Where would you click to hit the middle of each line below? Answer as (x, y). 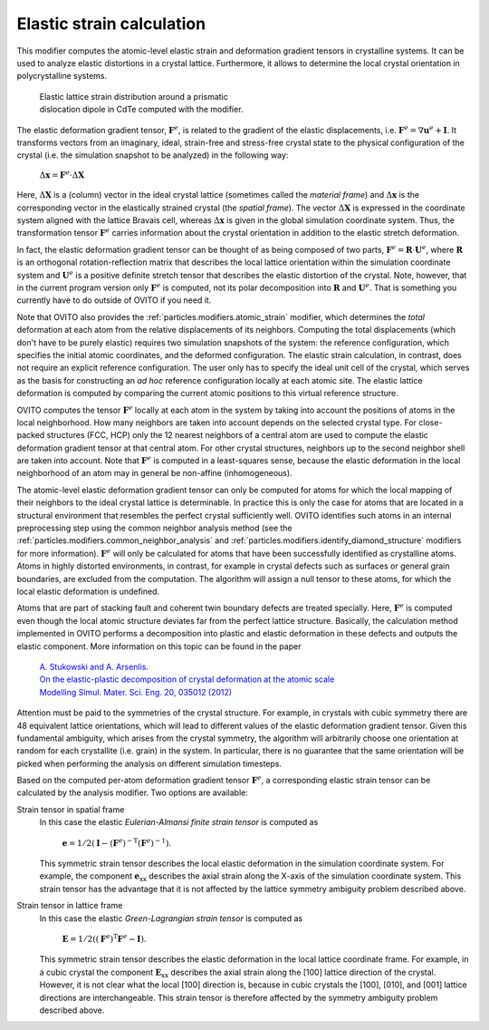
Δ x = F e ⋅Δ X (62, 175)
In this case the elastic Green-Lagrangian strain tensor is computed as (171, 918)
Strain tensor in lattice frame (70, 906)
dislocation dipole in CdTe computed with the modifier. (141, 110)
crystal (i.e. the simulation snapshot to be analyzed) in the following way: (153, 155)
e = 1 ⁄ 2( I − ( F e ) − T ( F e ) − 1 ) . (117, 842)
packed (31, 435)
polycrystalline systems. (62, 76)
